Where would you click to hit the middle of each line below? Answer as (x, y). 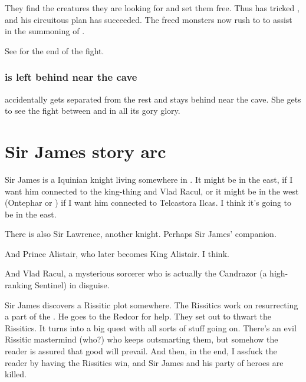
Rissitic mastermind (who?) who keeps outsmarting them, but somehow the (142, 339)
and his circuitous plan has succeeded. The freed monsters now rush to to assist (149, 19)
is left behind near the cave (71, 77)
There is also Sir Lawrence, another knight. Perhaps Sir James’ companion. (141, 234)
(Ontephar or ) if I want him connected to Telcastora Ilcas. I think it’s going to (148, 202)
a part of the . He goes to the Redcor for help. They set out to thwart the (138, 316)
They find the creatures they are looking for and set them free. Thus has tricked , (152, 8)
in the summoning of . (45, 31)
